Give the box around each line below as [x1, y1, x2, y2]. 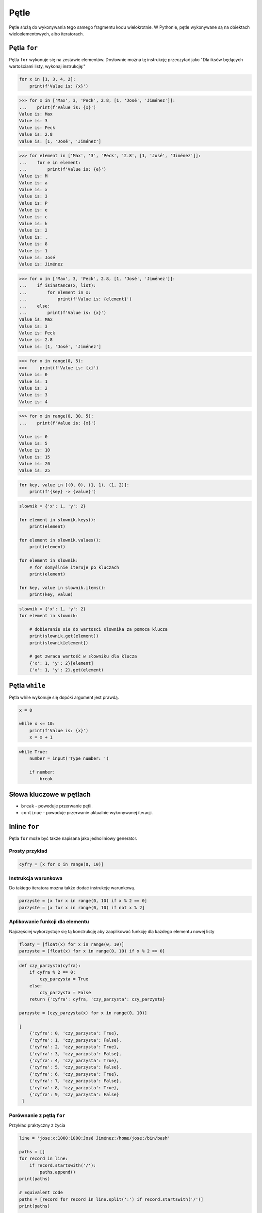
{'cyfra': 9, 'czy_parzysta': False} [29, 1092, 119, 1097]
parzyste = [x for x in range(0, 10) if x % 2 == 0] [19, 898, 147, 903]
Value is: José [19, 255, 55, 260]
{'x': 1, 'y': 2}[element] [29, 660, 94, 666]
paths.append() [39, 1169, 76, 1175]
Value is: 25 [19, 468, 50, 473]
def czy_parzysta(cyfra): [19, 963, 81, 968]
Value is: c [19, 214, 48, 219]
